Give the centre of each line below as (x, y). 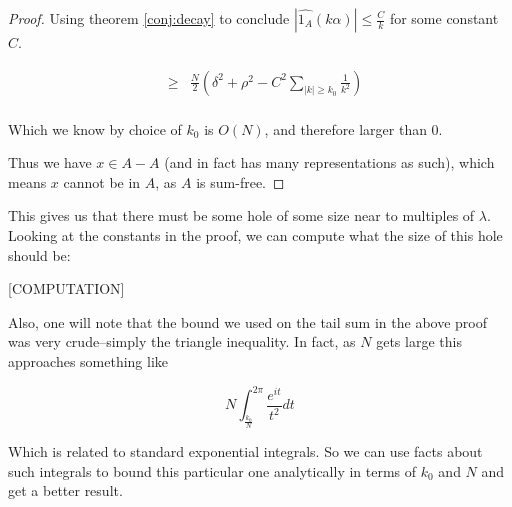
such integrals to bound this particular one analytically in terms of (212, 470)
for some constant (444, 18)
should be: (39, 254)
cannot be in (102, 181)
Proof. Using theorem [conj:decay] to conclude (149, 18)
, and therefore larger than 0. (353, 128)
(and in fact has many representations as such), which (329, 162)
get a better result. (65, 490)
